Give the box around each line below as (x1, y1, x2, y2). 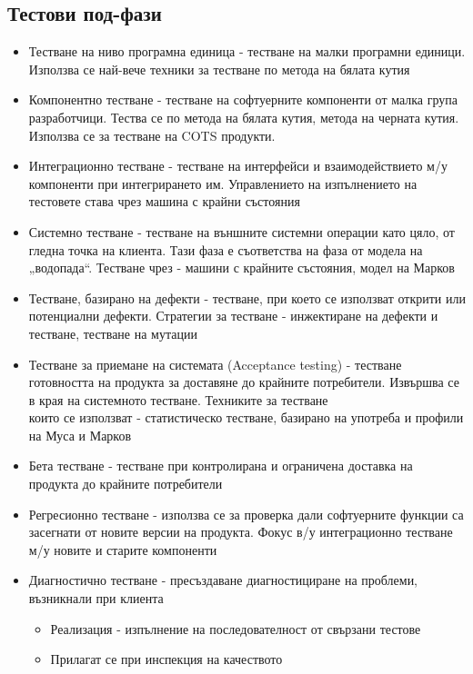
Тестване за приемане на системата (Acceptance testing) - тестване (28, 354, 402, 373)
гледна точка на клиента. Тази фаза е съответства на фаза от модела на (28, 240, 423, 259)
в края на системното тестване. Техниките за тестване (28, 390, 328, 409)
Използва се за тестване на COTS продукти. (28, 125, 276, 144)
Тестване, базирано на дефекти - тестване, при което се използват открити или (28, 288, 466, 307)
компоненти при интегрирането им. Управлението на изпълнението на (28, 173, 418, 193)
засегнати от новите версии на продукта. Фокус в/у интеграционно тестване (28, 522, 453, 541)
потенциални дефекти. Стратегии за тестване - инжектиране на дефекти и (28, 306, 438, 325)
